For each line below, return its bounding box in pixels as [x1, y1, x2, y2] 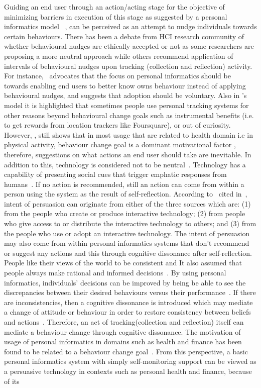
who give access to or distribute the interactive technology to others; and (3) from [4, 218, 256, 229]
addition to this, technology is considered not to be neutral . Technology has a [4, 159, 246, 169]
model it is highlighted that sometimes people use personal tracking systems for [4, 100, 249, 110]
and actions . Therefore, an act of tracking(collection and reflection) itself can [4, 317, 244, 327]
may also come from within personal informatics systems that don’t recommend [4, 238, 249, 248]
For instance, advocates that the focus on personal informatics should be [4, 70, 231, 81]
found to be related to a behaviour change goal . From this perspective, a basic [4, 346, 248, 356]
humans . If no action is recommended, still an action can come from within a [4, 178, 244, 189]
